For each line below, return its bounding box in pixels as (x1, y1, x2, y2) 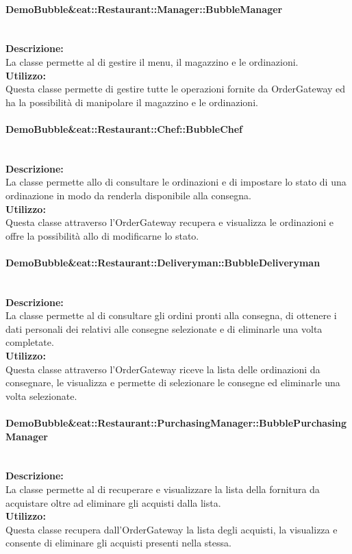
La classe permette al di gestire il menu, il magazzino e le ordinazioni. (5, 54, 299, 68)
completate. (5, 335, 54, 349)
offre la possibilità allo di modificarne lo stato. (5, 228, 199, 242)
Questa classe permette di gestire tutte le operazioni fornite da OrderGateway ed (5, 81, 346, 96)
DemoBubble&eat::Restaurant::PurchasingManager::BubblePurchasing (5, 416, 347, 430)
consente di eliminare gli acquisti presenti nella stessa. (5, 536, 231, 550)
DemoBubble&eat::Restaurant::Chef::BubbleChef (5, 121, 243, 136)
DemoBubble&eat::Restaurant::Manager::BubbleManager (5, 1, 283, 16)
